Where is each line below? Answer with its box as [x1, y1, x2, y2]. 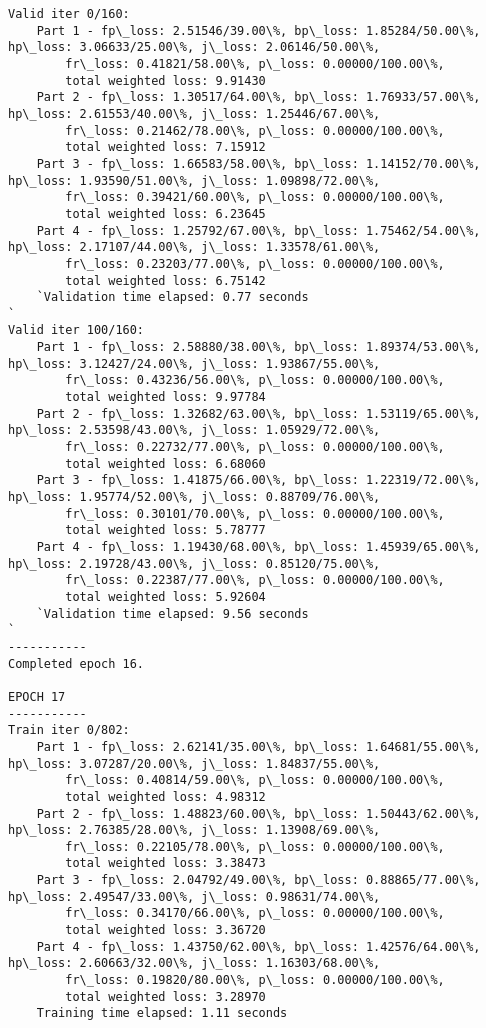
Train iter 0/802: [8, 723, 130, 738]
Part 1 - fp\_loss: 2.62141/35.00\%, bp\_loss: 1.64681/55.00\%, [36, 739, 481, 754]
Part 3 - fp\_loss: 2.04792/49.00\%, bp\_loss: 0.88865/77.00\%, [36, 873, 481, 888]
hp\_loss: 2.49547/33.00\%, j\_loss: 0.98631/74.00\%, [8, 889, 381, 904]
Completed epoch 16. [8, 656, 145, 671]
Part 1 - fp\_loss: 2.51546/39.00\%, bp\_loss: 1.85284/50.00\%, [36, 23, 481, 38]
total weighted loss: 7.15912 [65, 140, 266, 155]
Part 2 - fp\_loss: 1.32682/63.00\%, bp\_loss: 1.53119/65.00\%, [36, 406, 481, 421]
